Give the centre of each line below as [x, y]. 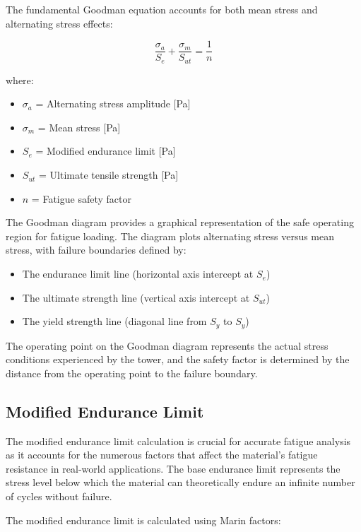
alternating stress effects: [59, 23]
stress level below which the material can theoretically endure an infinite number [180, 482]
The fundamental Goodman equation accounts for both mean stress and [162, 9]
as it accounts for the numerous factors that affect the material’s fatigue [162, 455]
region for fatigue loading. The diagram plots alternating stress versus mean [170, 236]
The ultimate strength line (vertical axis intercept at [136, 297]
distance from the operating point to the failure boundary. [132, 373]
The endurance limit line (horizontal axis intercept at [138, 274]
